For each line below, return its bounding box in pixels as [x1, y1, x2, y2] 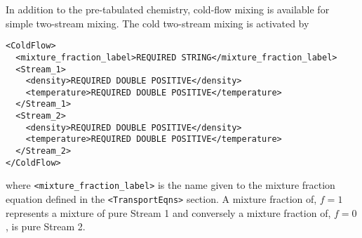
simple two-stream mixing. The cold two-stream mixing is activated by [6, 15, 309, 30]
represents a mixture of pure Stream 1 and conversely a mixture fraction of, [6, 205, 331, 220]
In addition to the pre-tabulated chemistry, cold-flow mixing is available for [6, 2, 330, 16]
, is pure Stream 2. [6, 219, 86, 234]
